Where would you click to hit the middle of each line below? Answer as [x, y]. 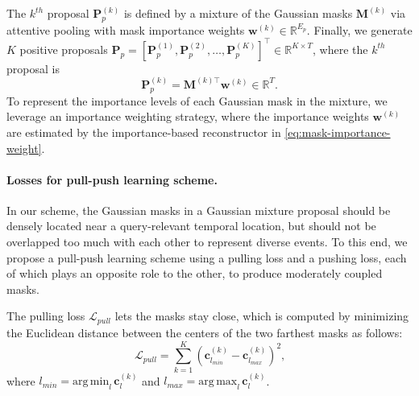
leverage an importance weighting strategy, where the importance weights [188, 116]
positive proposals [64, 49]
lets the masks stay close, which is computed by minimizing [262, 316]
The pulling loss [46, 316]
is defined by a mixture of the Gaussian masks [238, 13]
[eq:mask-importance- [338, 132]
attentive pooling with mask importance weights [126, 29]
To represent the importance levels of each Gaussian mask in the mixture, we [197, 100]
